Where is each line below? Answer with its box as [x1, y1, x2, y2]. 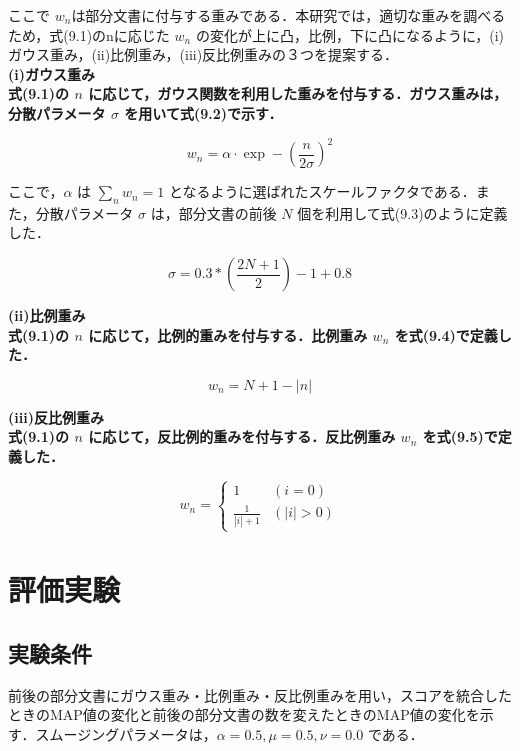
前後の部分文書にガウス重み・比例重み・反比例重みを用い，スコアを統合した [8, 684, 512, 705]
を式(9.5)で [422, 426, 498, 447]
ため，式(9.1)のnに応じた [8, 24, 170, 45]
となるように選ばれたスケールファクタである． [168, 181, 476, 202]
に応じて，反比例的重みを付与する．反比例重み [88, 426, 396, 447]
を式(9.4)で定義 [394, 324, 498, 345]
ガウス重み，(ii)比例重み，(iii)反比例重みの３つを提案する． [8, 44, 399, 65]
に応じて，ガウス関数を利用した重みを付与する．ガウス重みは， [88, 83, 508, 104]
